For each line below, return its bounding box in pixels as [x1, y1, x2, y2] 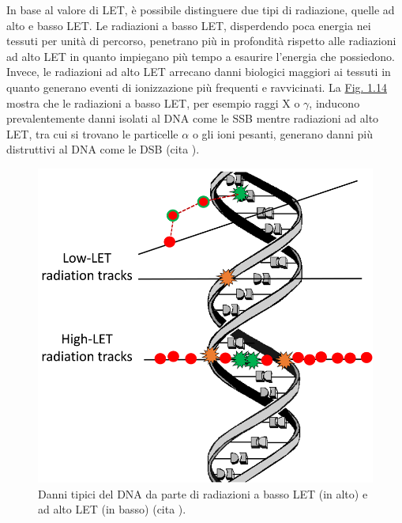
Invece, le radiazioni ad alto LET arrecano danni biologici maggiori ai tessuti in [6, 63, 391, 80]
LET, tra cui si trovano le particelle [6, 125, 178, 142]
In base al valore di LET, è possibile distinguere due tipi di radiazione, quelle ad [6, 2, 395, 17]
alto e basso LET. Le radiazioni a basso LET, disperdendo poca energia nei [6, 17, 371, 33]
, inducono [309, 94, 360, 111]
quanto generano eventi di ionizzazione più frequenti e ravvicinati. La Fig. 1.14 [6, 78, 387, 95]
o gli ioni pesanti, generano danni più [192, 125, 373, 142]
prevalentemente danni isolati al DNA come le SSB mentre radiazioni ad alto [6, 110, 379, 127]
